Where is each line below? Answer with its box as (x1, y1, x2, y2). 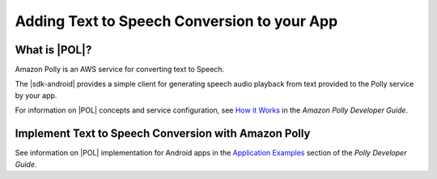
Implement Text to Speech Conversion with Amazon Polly (15, 126, 311, 141)
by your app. (15, 90, 57, 100)
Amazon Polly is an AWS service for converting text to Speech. (15, 65, 225, 75)
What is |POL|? (15, 43, 92, 57)
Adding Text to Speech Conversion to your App (15, 12, 338, 30)
